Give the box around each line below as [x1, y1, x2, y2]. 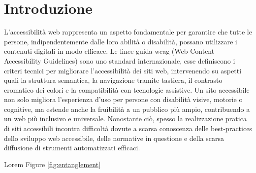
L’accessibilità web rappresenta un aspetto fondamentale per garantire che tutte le [4, 27, 252, 37]
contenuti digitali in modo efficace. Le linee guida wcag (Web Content [4, 46, 215, 56]
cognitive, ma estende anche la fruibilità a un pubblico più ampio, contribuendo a [4, 104, 250, 114]
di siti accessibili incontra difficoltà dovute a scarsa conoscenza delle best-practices [4, 123, 252, 134]
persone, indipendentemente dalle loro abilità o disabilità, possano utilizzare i [4, 36, 237, 46]
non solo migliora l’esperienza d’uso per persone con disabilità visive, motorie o [4, 94, 243, 104]
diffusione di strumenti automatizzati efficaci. [4, 142, 140, 153]
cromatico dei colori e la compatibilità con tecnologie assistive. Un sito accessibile [4, 84, 250, 95]
